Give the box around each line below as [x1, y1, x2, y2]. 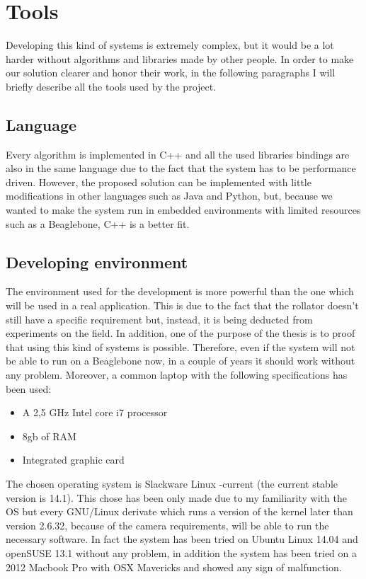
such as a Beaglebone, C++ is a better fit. [6, 216, 190, 231]
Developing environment [6, 251, 188, 273]
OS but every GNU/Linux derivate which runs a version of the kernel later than [6, 504, 353, 519]
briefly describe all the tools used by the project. [6, 79, 217, 93]
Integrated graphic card [22, 452, 125, 467]
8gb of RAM [22, 428, 76, 443]
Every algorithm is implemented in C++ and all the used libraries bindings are [6, 147, 350, 161]
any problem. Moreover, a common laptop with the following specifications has [6, 367, 348, 382]
